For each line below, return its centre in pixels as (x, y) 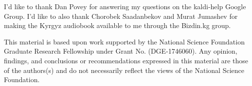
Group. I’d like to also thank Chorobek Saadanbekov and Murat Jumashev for (121, 16)
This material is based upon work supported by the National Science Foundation (124, 41)
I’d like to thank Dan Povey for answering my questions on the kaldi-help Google (125, 6)
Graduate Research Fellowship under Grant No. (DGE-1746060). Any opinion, (121, 51)
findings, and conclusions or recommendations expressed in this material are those (126, 60)
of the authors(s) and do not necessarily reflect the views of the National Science (124, 70)
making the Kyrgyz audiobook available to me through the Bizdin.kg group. (117, 25)
